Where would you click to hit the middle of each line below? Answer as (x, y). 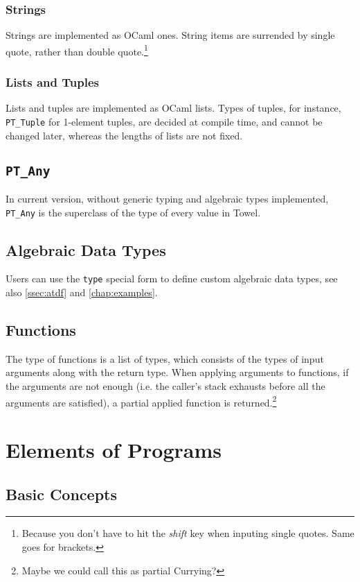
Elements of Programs (114, 450)
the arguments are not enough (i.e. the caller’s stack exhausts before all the (165, 386)
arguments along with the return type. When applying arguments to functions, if (177, 372)
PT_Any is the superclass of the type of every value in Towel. (133, 212)
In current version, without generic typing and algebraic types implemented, (167, 198)
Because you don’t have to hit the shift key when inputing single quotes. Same (188, 533)
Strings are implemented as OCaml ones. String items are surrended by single (170, 35)
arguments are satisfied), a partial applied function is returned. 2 (141, 401)
